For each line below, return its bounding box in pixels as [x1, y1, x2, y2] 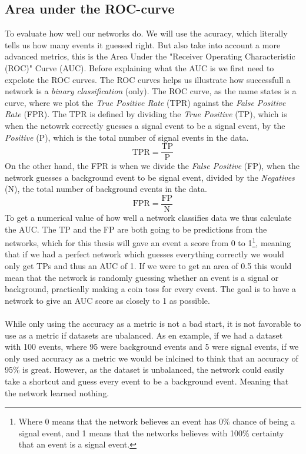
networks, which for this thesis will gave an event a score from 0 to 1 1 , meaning [5, 235, 291, 248]
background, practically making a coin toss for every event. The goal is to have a [5, 283, 297, 295]
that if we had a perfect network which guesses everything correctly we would [5, 248, 284, 260]
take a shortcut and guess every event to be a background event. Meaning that [5, 375, 289, 387]
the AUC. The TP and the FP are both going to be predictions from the [5, 223, 267, 235]
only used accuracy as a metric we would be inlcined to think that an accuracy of [5, 352, 298, 364]
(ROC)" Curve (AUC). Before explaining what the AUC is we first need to [5, 61, 274, 74]
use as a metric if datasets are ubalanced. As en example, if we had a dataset [5, 329, 283, 341]
